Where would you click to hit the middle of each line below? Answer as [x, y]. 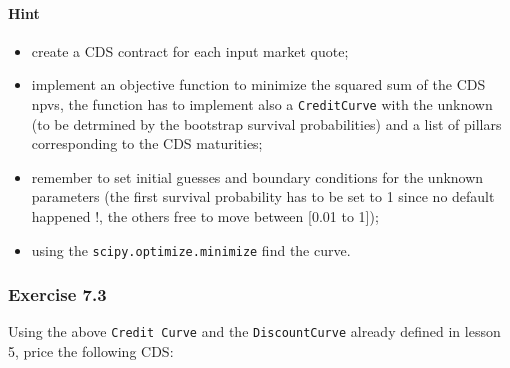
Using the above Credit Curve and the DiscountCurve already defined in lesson [254, 331]
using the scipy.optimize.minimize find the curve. [191, 249]
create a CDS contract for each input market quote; [190, 50]
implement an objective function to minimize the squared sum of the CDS [258, 84]
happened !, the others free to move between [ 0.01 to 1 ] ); [205, 216]
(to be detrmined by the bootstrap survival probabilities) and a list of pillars [266, 123]
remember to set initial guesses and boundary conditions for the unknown [257, 176]
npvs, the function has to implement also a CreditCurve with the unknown [262, 103]
